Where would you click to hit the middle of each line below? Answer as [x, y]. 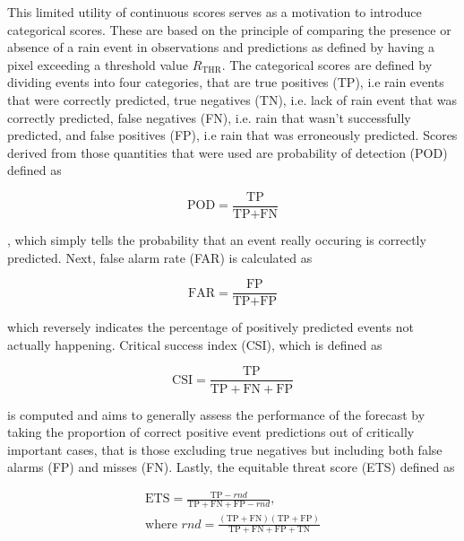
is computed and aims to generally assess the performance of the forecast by [216, 414]
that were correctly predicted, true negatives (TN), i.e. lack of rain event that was [232, 99]
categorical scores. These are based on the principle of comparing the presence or [229, 29]
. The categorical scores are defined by [327, 64]
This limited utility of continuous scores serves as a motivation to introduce [215, 12]
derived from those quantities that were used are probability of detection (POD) [228, 152]
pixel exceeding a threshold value [98, 64]
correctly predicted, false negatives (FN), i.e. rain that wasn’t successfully [209, 117]
